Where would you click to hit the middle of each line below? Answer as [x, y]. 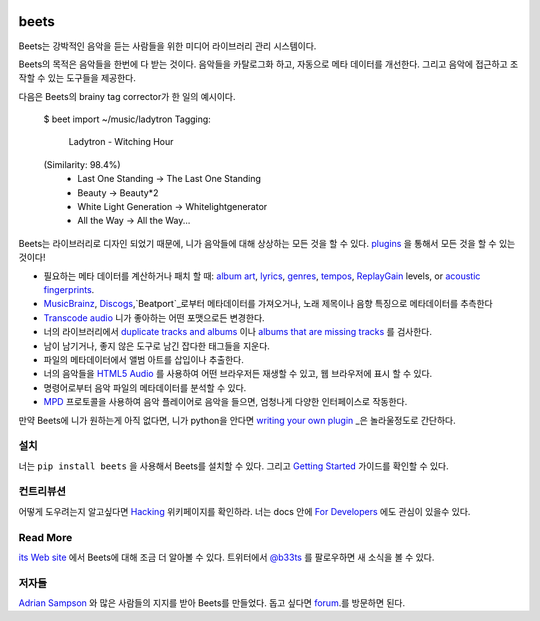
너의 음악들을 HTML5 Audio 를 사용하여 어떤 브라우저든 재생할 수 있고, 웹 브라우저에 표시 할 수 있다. [238, 374]
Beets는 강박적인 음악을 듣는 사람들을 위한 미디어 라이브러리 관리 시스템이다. [167, 46]
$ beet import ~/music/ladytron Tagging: [127, 119]
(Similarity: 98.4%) [82, 164]
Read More [45, 537]
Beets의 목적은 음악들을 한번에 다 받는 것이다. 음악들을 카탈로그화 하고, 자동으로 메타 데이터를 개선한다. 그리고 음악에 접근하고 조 [268, 64]
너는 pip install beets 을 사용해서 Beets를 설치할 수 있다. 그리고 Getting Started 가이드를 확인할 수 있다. [233, 466]
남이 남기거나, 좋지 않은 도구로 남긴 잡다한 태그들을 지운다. [156, 346]
